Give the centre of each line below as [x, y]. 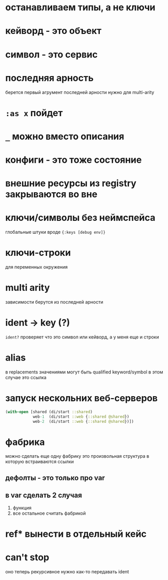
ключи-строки [38, 253]
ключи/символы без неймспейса [80, 218]
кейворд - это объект [54, 31]
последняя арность [49, 78]
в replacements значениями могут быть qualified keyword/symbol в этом [84, 372]
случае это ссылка [26, 377]
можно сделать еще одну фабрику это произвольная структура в [77, 456]
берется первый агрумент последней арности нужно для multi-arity [80, 92]
